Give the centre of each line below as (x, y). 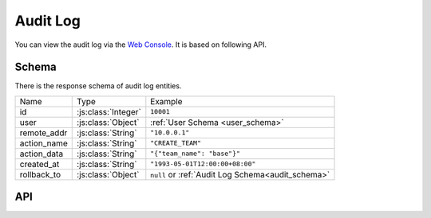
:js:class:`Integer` (109, 111)
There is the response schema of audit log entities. (98, 86)
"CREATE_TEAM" (176, 143)
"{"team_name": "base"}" (196, 154)
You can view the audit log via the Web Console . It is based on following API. (141, 45)
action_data (42, 154)
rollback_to (40, 174)
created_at (40, 164)
